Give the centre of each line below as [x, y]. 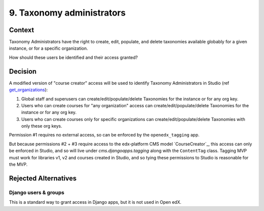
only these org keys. [42, 126]
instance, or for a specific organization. [48, 48]
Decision [23, 71]
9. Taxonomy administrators [67, 13]
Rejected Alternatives [43, 178]
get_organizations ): [29, 90]
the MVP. [18, 164]
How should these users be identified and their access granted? [73, 57]
